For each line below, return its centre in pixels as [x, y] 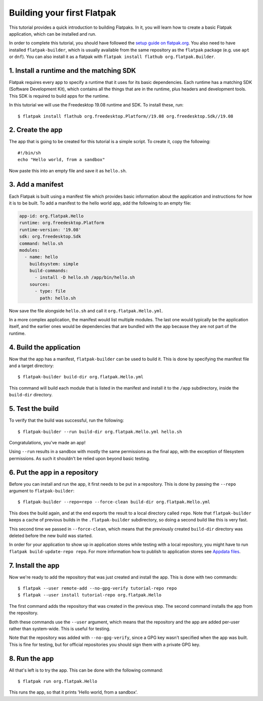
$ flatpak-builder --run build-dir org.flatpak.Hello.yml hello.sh [100, 432]
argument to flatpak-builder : [42, 491]
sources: [40, 284]
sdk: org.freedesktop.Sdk [50, 237]
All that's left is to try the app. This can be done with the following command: [86, 670]
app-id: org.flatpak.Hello [51, 216]
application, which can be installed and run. [53, 34]
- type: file [50, 291]
